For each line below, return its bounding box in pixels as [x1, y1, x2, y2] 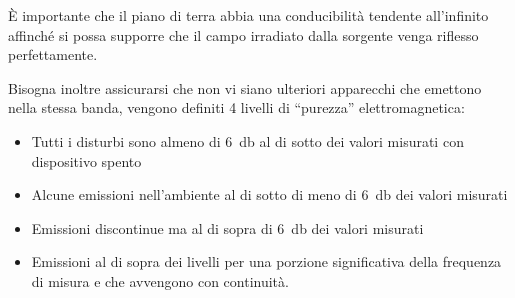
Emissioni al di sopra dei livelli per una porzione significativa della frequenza [31, 251, 502, 272]
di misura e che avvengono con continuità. [31, 270, 289, 291]
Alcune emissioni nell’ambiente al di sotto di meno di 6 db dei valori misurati [31, 184, 508, 205]
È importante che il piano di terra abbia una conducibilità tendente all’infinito [8, 5, 489, 25]
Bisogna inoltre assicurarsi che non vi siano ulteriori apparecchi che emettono [8, 77, 482, 98]
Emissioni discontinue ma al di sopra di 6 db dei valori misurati [31, 217, 424, 238]
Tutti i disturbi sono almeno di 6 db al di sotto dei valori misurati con [31, 130, 464, 151]
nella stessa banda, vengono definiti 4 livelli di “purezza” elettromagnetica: [8, 97, 465, 118]
